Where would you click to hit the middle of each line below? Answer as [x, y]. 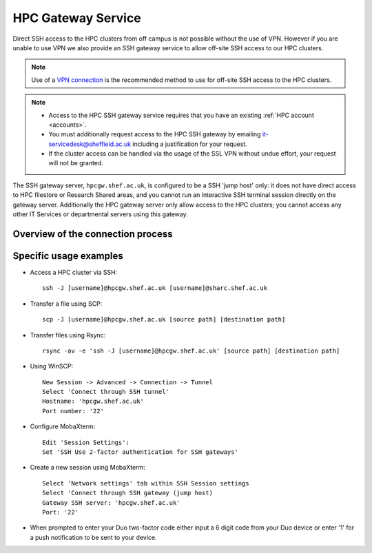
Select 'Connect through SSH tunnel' [106, 392]
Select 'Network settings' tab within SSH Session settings [146, 483]
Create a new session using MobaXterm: [88, 468]
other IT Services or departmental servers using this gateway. [101, 214]
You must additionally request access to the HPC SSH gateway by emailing [155, 134]
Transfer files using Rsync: [68, 335]
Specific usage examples [68, 256]
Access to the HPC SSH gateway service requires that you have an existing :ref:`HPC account [182, 115]
